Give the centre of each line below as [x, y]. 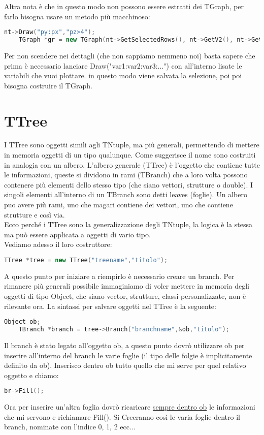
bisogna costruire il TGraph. [48, 85]
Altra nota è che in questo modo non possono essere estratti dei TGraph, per [124, 6]
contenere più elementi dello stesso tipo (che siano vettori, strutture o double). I [129, 184]
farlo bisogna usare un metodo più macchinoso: [77, 16]
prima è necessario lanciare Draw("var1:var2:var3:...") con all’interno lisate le [123, 65]
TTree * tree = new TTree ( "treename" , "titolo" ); [86, 260]
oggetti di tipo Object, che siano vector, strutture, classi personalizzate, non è [125, 296]
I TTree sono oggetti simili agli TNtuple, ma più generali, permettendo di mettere [132, 145]
